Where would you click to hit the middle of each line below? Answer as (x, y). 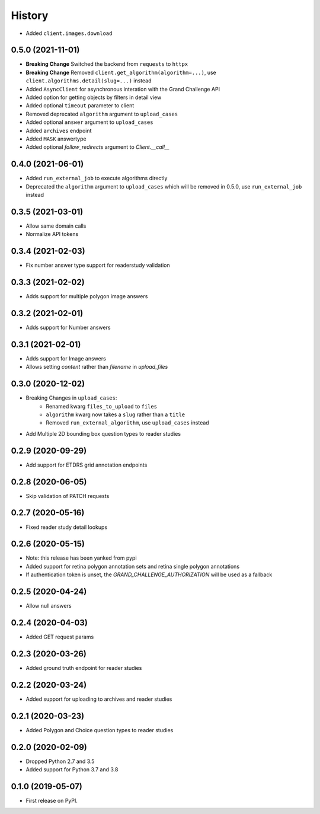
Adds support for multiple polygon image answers (87, 296)
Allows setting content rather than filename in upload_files (97, 367)
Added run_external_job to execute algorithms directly (97, 178)
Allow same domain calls (56, 226)
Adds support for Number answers (68, 328)
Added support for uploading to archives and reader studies (99, 699)
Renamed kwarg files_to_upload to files (101, 406)
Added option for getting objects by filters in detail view (94, 97)
